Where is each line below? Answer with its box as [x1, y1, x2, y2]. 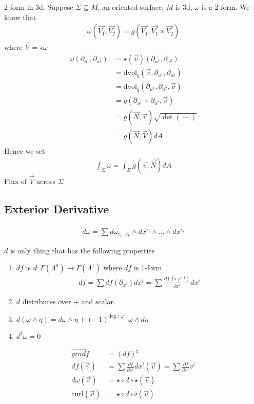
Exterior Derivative [4, 201, 109, 217]
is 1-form [133, 262, 162, 273]
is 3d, [175, 2, 192, 12]
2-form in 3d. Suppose [4, 2, 73, 12]
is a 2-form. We [201, 2, 250, 12]
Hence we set [4, 145, 45, 156]
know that [4, 11, 36, 22]
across [36, 176, 56, 187]
